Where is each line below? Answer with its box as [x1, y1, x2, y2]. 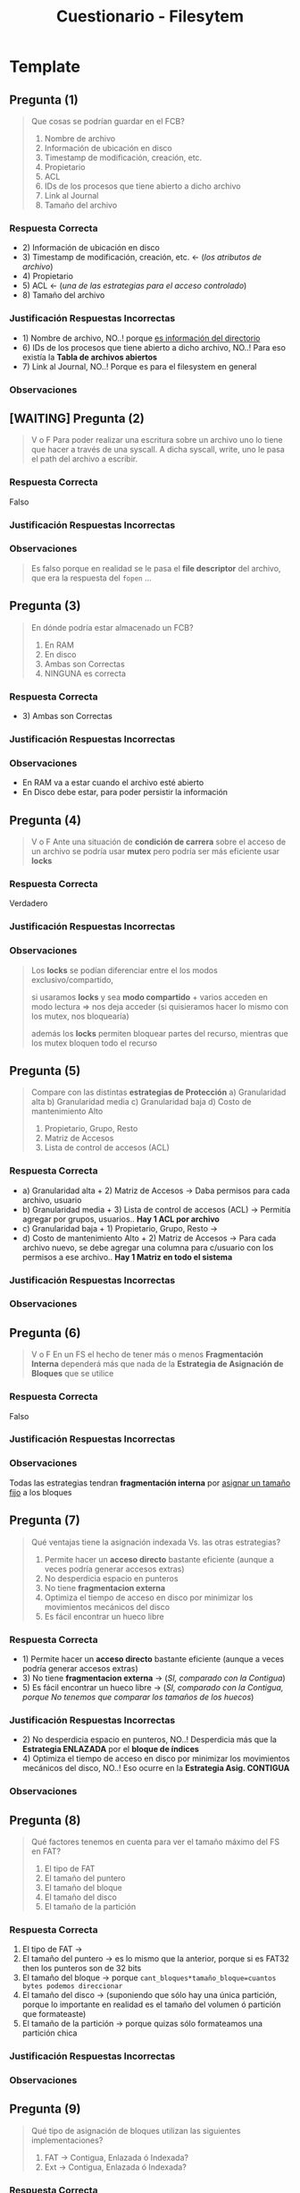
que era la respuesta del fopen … [30, 572, 152, 583]
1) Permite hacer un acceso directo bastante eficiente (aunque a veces [21, 1653, 284, 1664]
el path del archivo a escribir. [30, 453, 138, 464]
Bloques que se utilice [30, 1368, 114, 1379]
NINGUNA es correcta [44, 668, 127, 679]
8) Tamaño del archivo [21, 290, 105, 301]
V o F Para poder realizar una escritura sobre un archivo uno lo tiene [30, 435, 283, 445]
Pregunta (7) [9, 1513, 80, 1528]
